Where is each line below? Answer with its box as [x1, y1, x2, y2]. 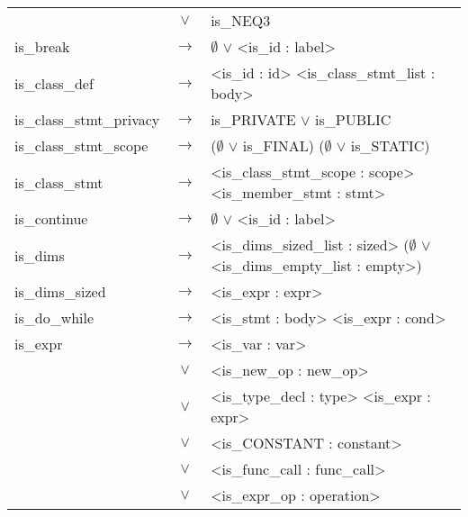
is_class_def [14, 72, 94, 94]
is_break [14, 36, 70, 57]
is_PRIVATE [211, 109, 296, 130]
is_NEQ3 [211, 10, 271, 31]
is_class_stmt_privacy [14, 109, 160, 130]
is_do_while [14, 307, 94, 328]
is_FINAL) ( [242, 135, 325, 156]
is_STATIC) [350, 135, 430, 156]
